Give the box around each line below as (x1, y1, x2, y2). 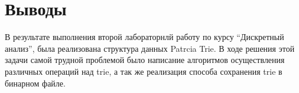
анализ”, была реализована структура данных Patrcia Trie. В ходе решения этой (5, 42, 295, 54)
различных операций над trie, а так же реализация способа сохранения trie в (5, 65, 282, 77)
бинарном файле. (5, 77, 66, 89)
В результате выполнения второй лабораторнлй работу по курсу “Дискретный (5, 31, 284, 43)
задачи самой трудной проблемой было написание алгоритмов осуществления (5, 54, 285, 66)
